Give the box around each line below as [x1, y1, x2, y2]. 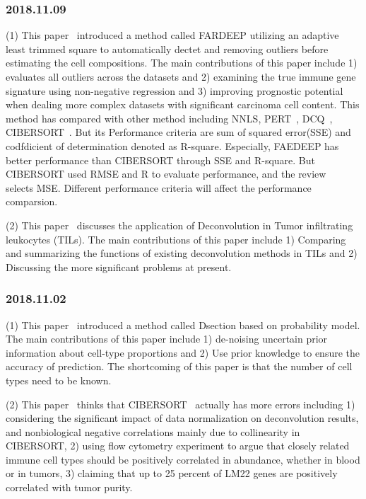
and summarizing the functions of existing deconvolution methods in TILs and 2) [6, 246, 358, 260]
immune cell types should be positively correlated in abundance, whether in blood [6, 452, 360, 466]
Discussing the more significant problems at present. [6, 259, 232, 274]
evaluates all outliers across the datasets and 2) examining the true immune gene [6, 69, 356, 84]
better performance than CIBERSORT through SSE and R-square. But [6, 152, 316, 167]
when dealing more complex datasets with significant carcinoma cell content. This [6, 97, 360, 112]
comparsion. [6, 194, 58, 209]
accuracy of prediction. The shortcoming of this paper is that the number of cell [6, 359, 353, 374]
